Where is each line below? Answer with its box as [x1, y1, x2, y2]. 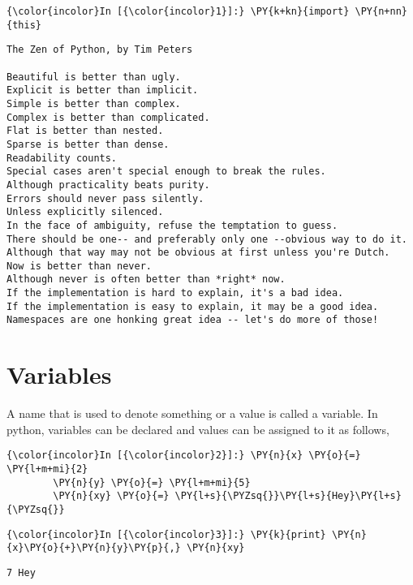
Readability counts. [6, 152, 118, 164]
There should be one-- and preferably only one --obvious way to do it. [6, 233, 407, 245]
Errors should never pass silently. [6, 192, 204, 204]
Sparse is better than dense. [6, 138, 170, 150]
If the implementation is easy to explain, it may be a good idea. [6, 300, 379, 312]
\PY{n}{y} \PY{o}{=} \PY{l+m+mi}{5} [53, 476, 251, 488]
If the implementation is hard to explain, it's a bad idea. [6, 287, 344, 299]
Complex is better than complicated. [6, 111, 210, 123]
